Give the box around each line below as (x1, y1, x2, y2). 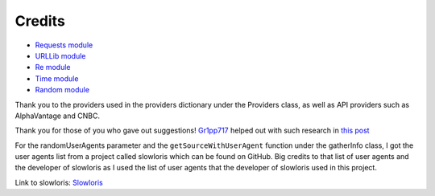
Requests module (35, 40, 93, 50)
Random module (35, 85, 90, 95)
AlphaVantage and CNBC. (14, 111, 101, 120)
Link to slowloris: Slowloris (14, 178, 104, 187)
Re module (35, 63, 71, 72)
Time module (35, 73, 79, 84)
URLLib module (35, 51, 86, 60)
